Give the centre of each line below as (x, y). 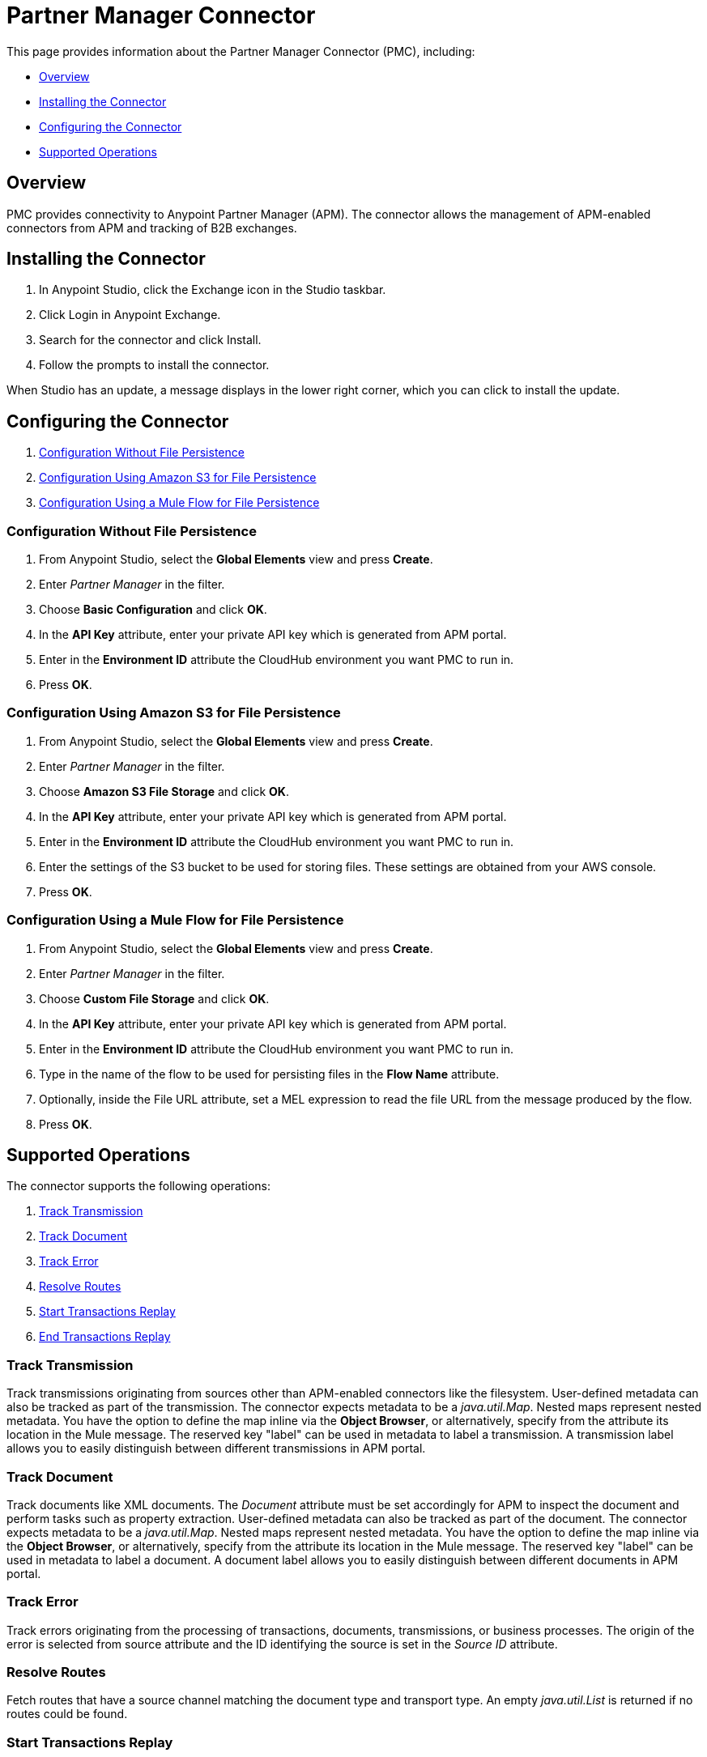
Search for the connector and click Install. (150, 340)
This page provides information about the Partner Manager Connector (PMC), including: (241, 51)
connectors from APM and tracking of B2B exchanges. (152, 228)
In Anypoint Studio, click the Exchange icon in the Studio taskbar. (213, 290)
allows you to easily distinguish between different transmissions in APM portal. (216, 1449)
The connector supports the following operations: (139, 1186)
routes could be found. (67, 1714)
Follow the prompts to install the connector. (154, 365)
